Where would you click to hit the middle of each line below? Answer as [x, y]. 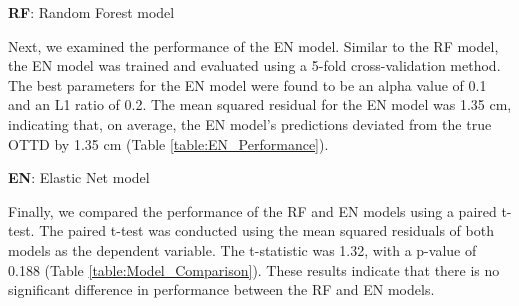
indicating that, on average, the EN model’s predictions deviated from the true [250, 123]
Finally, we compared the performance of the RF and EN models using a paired [252, 210]
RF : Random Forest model [91, 12]
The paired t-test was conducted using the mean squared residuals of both [266, 230]
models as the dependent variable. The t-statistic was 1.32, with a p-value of [242, 249]
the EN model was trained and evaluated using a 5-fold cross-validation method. [254, 65]
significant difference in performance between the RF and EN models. [221, 289]
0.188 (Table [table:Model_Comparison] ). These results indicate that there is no [254, 269]
